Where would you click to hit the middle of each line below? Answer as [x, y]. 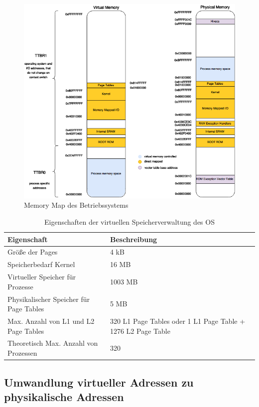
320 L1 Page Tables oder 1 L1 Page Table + [178, 321]
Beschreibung [133, 239]
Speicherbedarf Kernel [41, 264]
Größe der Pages [33, 252]
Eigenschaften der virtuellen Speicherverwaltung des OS [129, 222]
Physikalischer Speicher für [49, 299]
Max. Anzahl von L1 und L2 [51, 321]
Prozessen [22, 353]
